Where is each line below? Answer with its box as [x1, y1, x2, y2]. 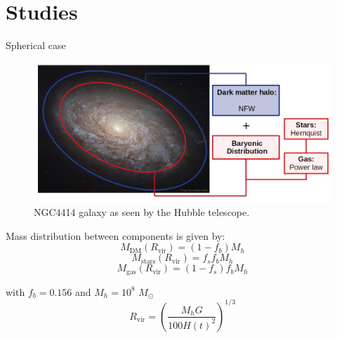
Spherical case [6, 38, 66, 53]
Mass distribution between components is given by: [6, 228, 225, 243]
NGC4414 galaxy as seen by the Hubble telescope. [34, 205, 250, 219]
